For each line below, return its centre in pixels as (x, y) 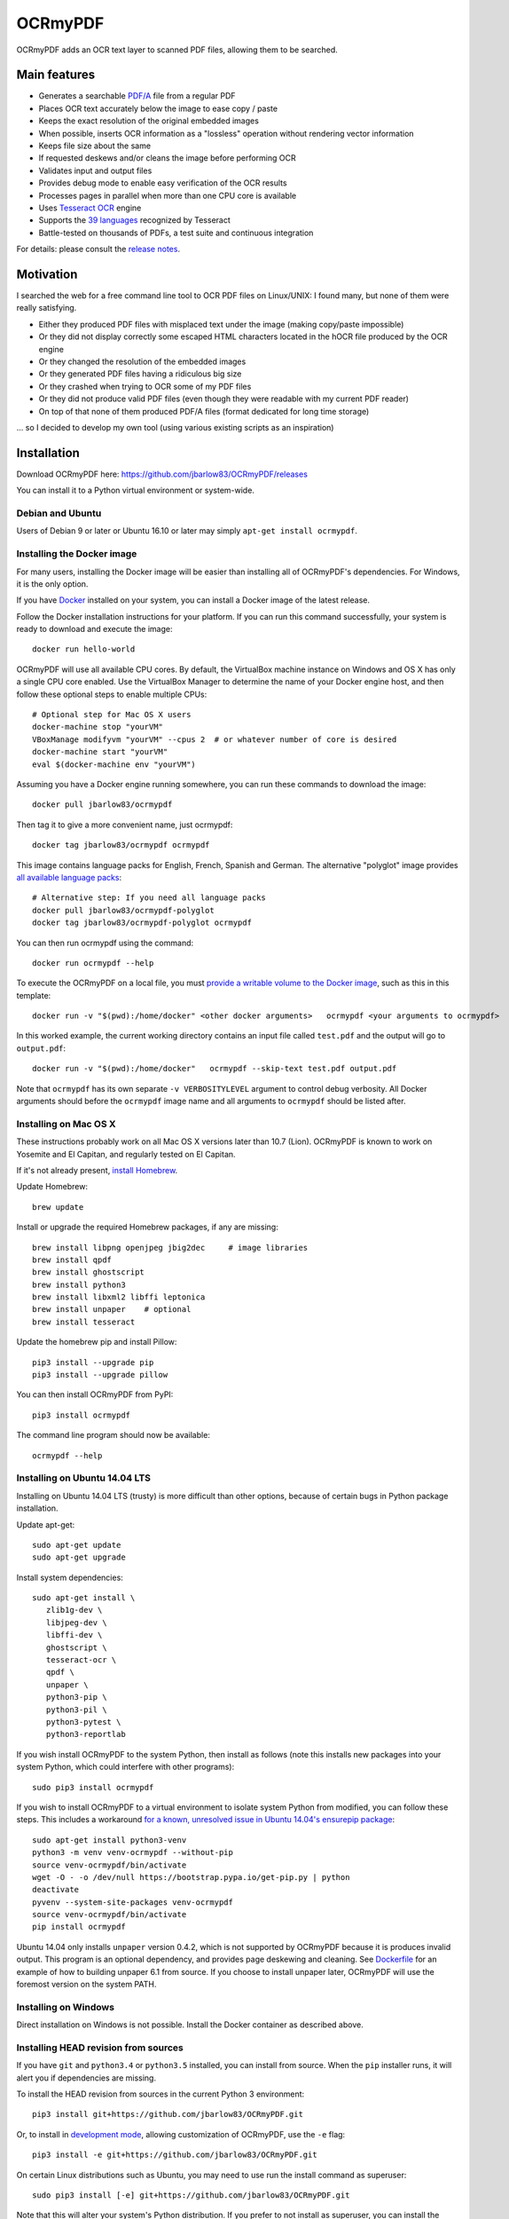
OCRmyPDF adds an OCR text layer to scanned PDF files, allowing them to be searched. (177, 50)
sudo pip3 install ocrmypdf (93, 1787)
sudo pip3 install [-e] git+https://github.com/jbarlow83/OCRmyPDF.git (191, 2195)
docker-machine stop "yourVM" (98, 727)
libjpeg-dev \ (76, 1623)
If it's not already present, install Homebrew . (97, 1170)
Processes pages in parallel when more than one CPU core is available (168, 195)
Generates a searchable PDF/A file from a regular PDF (137, 96)
